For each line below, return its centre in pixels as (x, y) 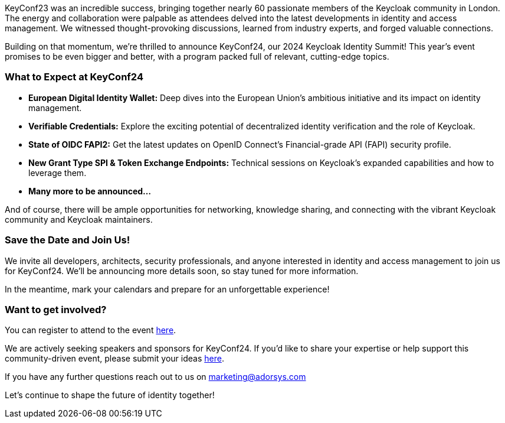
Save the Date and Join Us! (68, 240)
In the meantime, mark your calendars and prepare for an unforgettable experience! (167, 289)
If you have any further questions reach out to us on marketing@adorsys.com (155, 377)
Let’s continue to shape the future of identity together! (110, 395)
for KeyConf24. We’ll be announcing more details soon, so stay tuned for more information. (182, 271)
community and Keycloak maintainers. (79, 219)
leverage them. (58, 173)
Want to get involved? (56, 309)
